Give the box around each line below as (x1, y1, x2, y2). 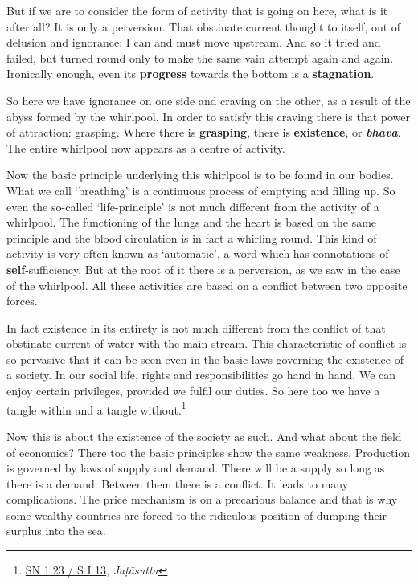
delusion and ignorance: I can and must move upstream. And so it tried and (6, 34, 381, 51)
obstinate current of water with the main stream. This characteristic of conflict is (6, 335, 407, 352)
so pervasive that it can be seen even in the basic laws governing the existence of (6, 350, 404, 367)
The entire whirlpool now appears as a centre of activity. (6, 139, 285, 156)
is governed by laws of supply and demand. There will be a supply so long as (6, 459, 385, 476)
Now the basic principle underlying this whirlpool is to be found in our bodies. (6, 166, 394, 183)
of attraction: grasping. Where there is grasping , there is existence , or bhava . (6, 124, 401, 141)
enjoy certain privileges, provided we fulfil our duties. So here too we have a (6, 382, 380, 399)
